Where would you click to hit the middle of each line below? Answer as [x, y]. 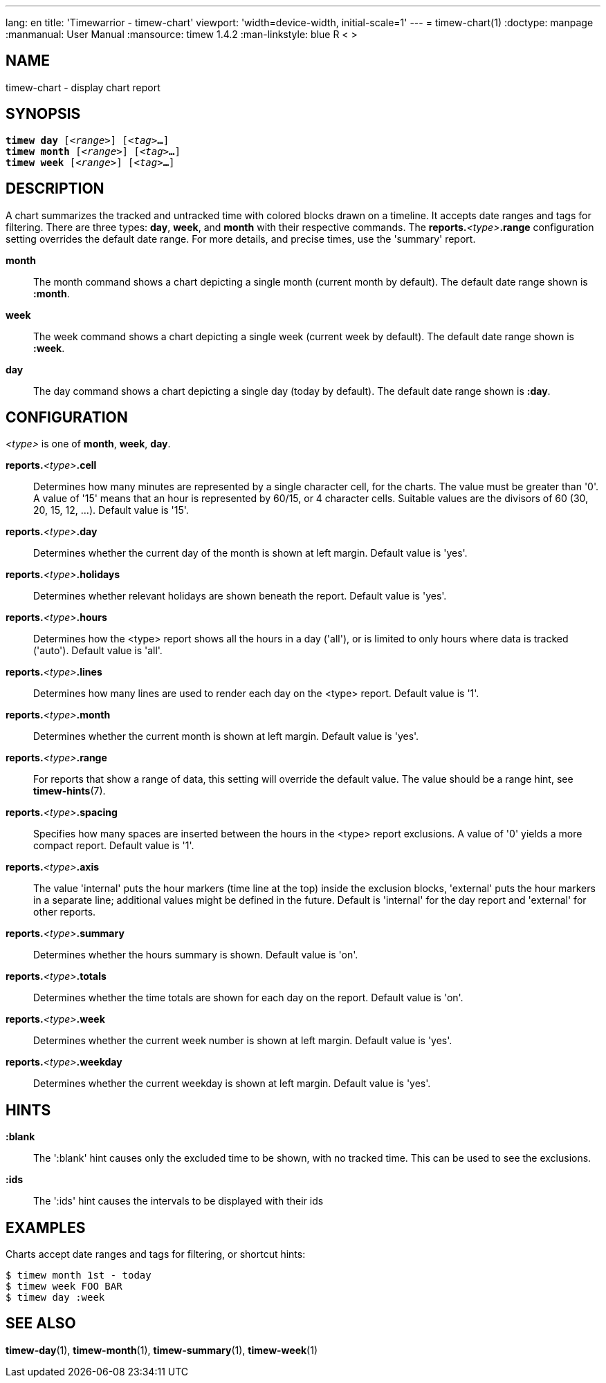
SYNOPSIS [43, 114]
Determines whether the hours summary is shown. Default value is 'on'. [196, 955]
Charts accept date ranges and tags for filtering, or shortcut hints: [156, 1254]
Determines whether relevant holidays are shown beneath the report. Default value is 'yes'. [240, 596]
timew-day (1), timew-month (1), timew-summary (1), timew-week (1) [162, 1350]
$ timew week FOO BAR [64, 1287]
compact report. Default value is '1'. [114, 846]
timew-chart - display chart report [83, 87]
